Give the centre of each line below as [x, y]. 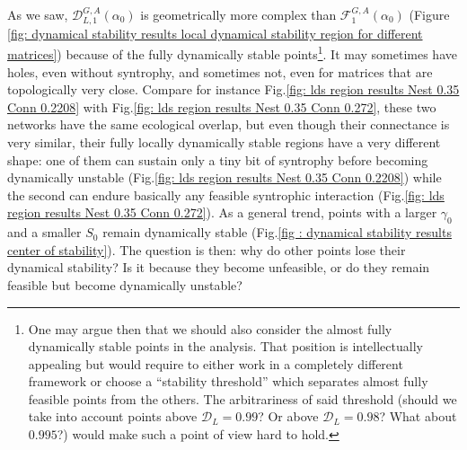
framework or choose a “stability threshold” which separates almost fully [228, 381]
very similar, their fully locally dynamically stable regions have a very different [224, 141]
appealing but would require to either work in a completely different [216, 363]
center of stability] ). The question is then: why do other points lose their [207, 249]
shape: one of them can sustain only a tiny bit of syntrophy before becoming [218, 159]
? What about [418, 416]
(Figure [429, 14]
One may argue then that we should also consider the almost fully [210, 328]
